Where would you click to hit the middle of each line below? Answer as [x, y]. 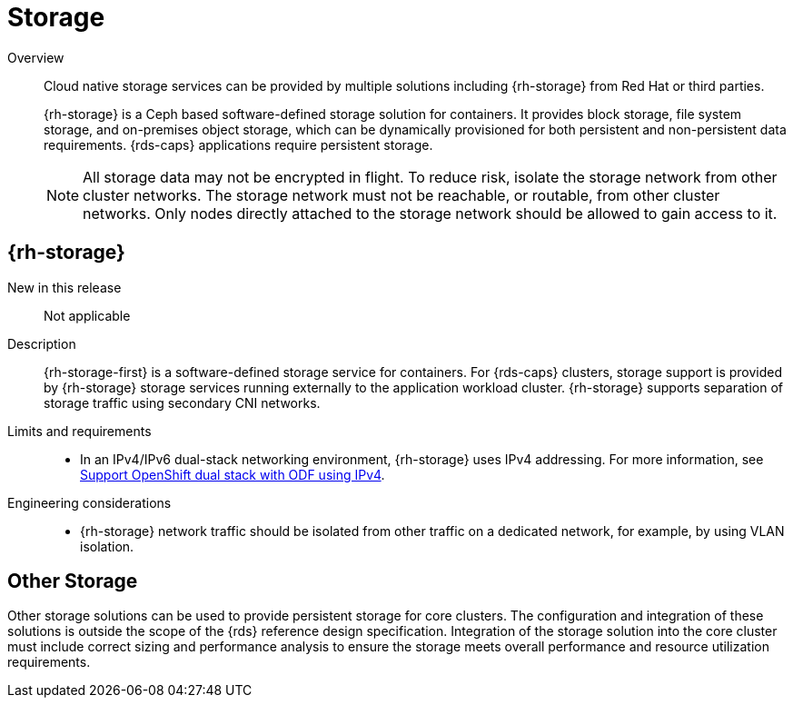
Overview [36, 57]
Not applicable [87, 315]
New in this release [64, 287]
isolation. [107, 546]
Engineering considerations [89, 502]
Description [42, 343]
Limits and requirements [79, 431]
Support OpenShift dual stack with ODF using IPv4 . [233, 474]
